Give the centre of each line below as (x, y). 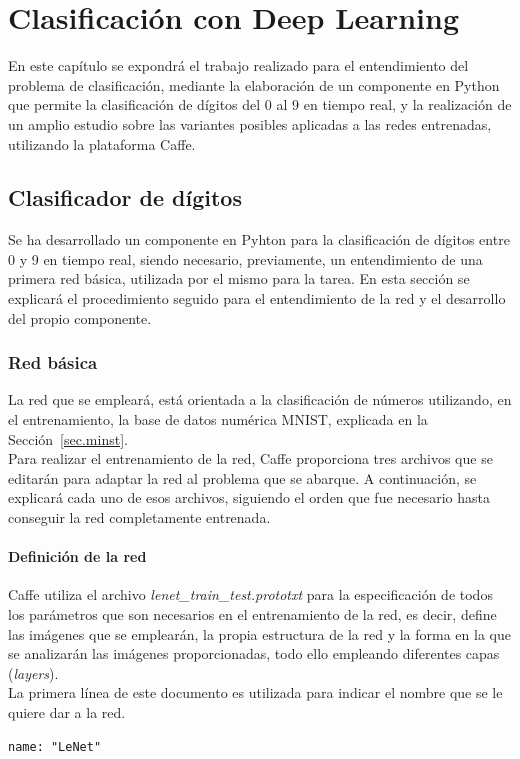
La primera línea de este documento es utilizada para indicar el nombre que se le (255, 692)
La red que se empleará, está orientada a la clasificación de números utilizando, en (260, 399)
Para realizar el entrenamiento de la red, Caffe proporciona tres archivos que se (250, 458)
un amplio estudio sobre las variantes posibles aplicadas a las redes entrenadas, (250, 123)
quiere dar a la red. (67, 712)
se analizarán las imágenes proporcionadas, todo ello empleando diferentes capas (254, 653)
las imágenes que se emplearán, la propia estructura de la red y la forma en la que (259, 633)
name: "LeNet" (55, 746)
